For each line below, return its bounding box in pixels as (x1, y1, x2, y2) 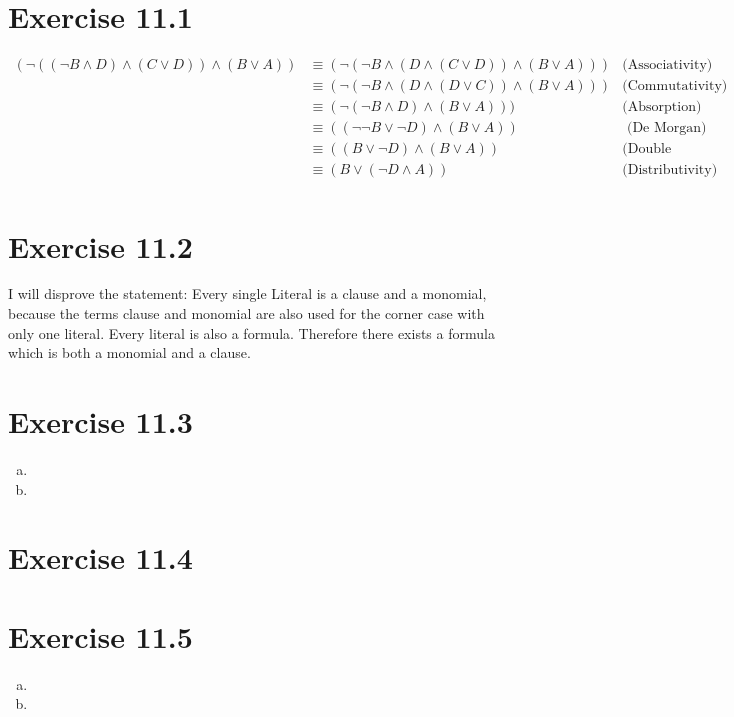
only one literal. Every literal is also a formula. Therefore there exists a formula (8, 322, 495, 343)
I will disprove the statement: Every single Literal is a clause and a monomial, (8, 283, 487, 304)
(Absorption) (622, 100, 702, 115)
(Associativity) (622, 58, 713, 73)
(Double (622, 142, 672, 157)
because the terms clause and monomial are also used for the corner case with (8, 303, 485, 324)
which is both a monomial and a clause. (8, 342, 251, 363)
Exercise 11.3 (8, 401, 193, 442)
